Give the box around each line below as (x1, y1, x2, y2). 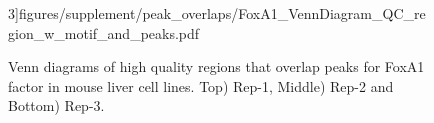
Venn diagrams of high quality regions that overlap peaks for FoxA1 (8, 56, 425, 77)
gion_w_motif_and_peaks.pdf (8, 22, 200, 43)
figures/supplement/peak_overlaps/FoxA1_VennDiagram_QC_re (18, 3, 426, 23)
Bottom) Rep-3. (8, 95, 105, 116)
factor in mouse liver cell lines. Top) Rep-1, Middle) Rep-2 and (8, 75, 394, 96)
